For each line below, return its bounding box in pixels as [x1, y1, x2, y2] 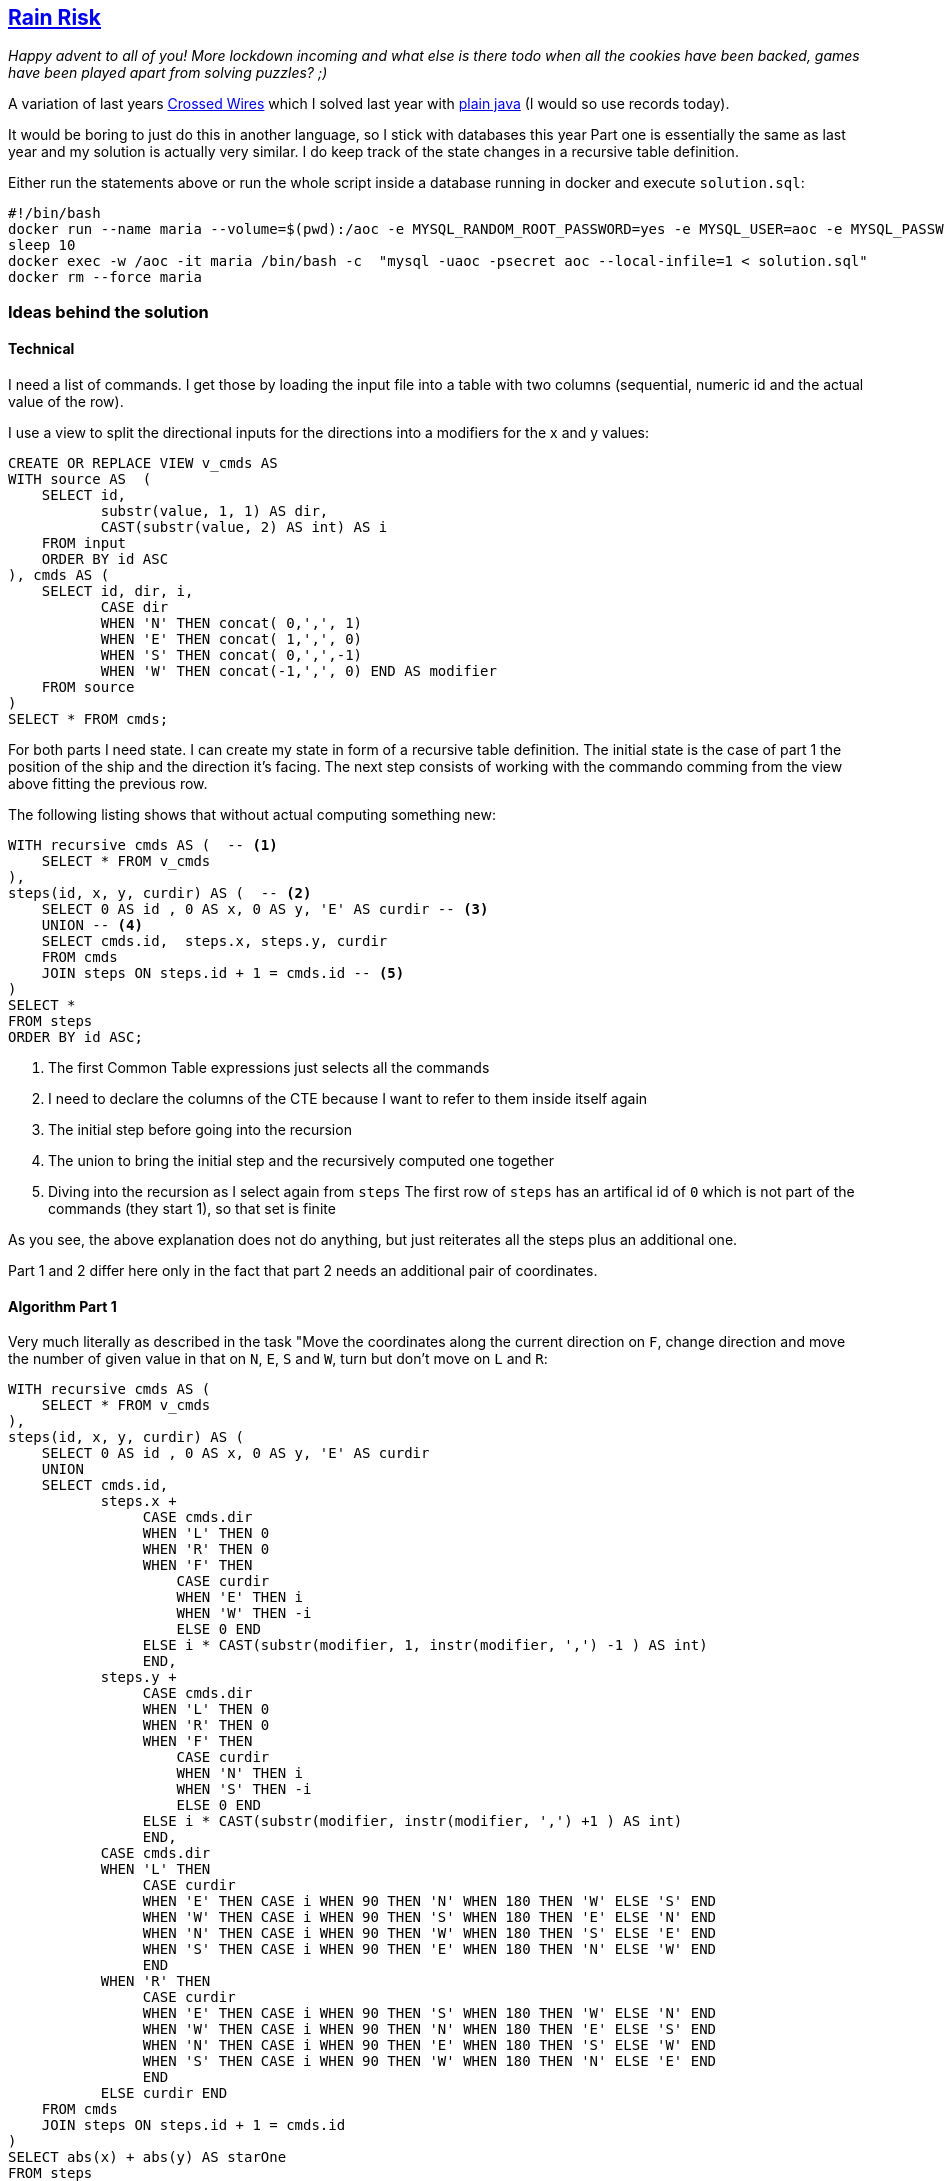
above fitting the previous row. [8, 775, 208, 793]
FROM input [41, 535, 127, 552]
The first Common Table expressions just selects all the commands [48, 1059, 490, 1077]
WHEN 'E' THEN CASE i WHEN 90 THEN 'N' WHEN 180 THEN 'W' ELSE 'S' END [142, 1893, 717, 1910]
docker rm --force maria [8, 269, 202, 286]
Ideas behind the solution [8, 301, 209, 322]
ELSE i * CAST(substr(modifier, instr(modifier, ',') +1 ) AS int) [142, 1813, 683, 1830]
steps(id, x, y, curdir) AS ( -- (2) [8, 885, 312, 902]
